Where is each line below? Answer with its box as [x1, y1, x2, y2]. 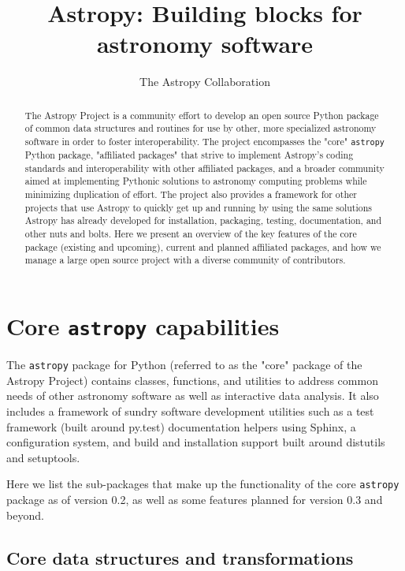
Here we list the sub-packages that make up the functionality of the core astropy [6, 476, 399, 492]
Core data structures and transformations [6, 545, 354, 569]
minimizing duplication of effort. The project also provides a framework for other [24, 188, 357, 201]
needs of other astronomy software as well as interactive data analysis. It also [6, 387, 379, 404]
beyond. [6, 506, 44, 523]
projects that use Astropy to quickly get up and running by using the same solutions [24, 200, 373, 214]
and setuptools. [6, 449, 80, 465]
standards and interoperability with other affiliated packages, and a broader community [24, 161, 385, 174]
